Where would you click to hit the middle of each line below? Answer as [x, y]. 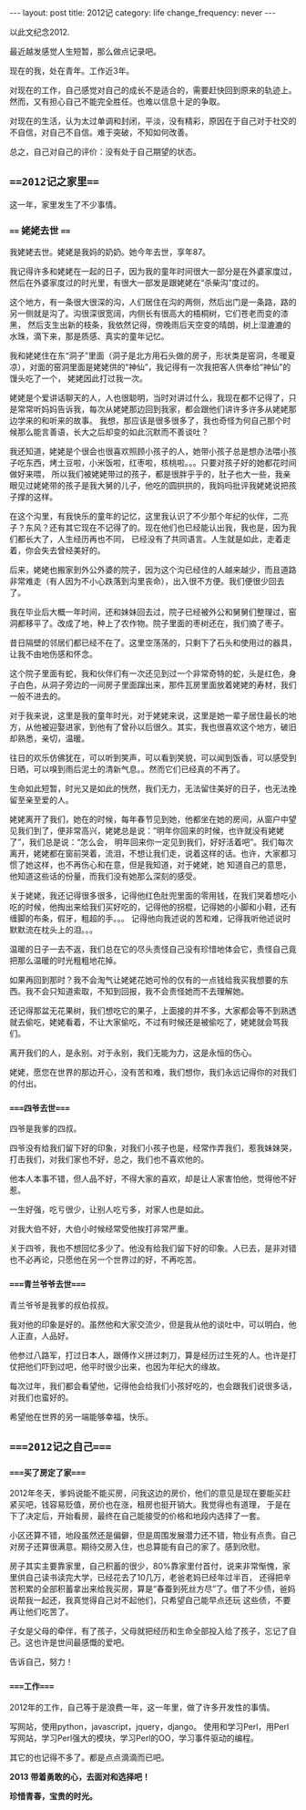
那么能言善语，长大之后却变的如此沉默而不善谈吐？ [113, 432]
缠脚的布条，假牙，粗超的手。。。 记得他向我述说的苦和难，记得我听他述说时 [150, 919]
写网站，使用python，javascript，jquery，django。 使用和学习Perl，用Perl [149, 1726]
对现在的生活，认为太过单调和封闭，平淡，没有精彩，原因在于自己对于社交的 [153, 121]
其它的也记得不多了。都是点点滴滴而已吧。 [89, 1757]
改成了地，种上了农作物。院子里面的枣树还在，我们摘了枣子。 [173, 623]
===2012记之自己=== [61, 1447]
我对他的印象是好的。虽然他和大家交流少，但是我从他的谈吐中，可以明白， [149, 1324]
